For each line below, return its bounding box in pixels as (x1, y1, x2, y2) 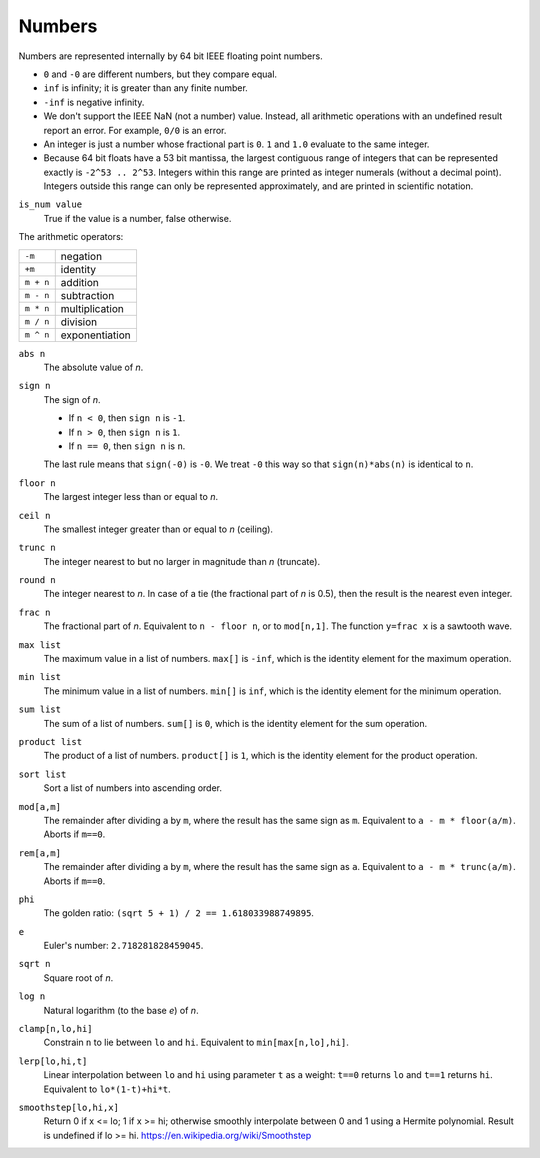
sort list (18, 768, 67, 780)
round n (18, 575, 57, 586)
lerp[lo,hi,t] (18, 1055, 88, 1067)
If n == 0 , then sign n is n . (68, 440, 186, 452)
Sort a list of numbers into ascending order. (43, 782, 223, 794)
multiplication (60, 301, 125, 315)
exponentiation (60, 328, 131, 342)
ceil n (18, 510, 51, 521)
